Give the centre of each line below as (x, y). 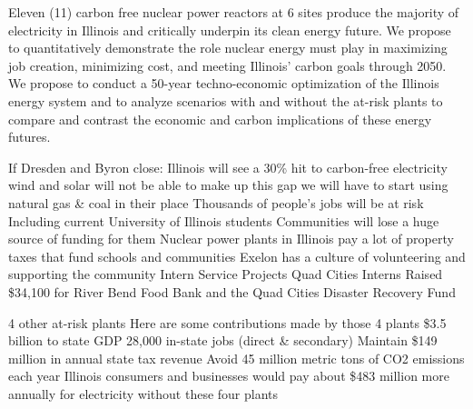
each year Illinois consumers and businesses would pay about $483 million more (229, 376)
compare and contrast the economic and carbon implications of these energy (220, 119)
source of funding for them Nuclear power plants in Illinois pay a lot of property (231, 239)
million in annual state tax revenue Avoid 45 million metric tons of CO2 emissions (236, 358)
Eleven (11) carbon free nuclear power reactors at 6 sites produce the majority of (234, 12)
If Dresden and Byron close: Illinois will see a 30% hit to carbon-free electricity (228, 167)
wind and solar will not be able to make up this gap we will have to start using (228, 185)
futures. (30, 137)
